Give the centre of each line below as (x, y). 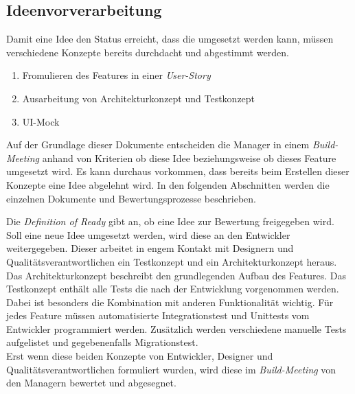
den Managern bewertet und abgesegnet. (91, 383)
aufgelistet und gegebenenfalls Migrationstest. (102, 342)
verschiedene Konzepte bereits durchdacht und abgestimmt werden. (148, 52)
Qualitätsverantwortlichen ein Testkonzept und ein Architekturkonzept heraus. (172, 261)
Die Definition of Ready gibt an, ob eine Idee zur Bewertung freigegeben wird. (170, 221)
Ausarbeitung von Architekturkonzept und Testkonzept (139, 98)
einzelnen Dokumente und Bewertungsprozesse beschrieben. (131, 198)
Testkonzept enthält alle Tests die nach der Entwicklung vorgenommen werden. (173, 289)
